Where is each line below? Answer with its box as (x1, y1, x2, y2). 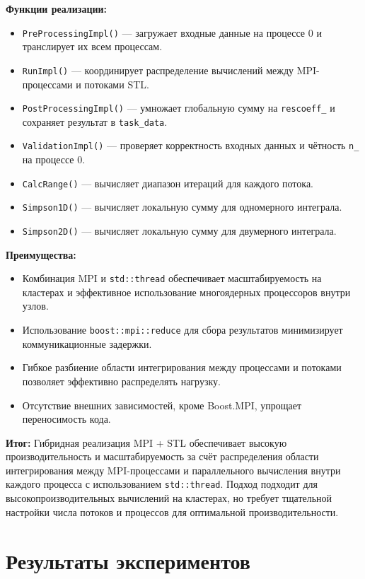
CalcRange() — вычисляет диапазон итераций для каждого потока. (22, 175, 313, 190)
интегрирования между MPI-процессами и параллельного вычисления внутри (6, 462, 341, 477)
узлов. (22, 298, 49, 313)
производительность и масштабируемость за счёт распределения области (6, 449, 319, 464)
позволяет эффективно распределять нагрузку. (22, 373, 221, 388)
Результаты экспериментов (6, 546, 250, 575)
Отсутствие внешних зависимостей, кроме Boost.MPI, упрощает (22, 397, 302, 412)
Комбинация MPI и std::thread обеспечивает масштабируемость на (22, 271, 322, 286)
